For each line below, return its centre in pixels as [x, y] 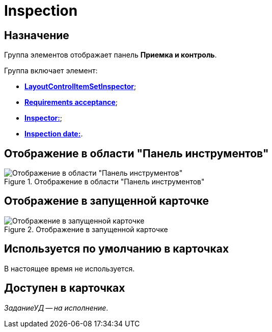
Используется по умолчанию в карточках [117, 249]
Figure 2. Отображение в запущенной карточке [86, 229]
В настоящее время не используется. [70, 268]
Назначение [37, 35]
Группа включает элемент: [51, 71]
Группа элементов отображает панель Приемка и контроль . [111, 55]
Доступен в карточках [65, 288]
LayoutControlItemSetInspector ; [80, 87]
